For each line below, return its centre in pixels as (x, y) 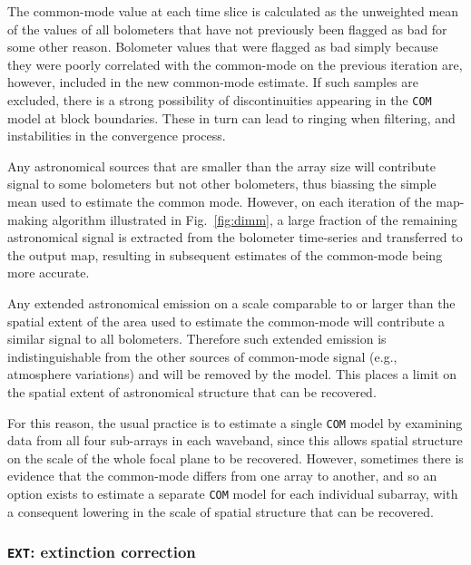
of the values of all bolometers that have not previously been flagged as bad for (227, 29)
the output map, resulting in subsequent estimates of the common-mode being (225, 254)
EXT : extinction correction (102, 552)
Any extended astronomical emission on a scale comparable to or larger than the (231, 302)
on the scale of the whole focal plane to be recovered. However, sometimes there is (235, 458)
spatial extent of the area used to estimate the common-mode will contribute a (226, 321)
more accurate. (49, 273)
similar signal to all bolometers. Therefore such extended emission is (197, 339)
